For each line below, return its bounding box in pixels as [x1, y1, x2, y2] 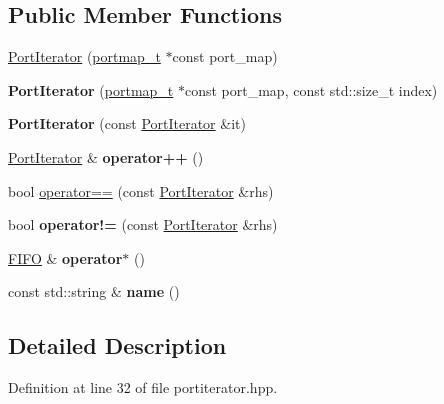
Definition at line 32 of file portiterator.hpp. [8, 377, 278, 398]
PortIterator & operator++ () [8, 146, 204, 167]
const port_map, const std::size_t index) [184, 79, 438, 100]
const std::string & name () [8, 281, 180, 302]
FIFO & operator [8, 247, 123, 268]
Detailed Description [8, 330, 227, 361]
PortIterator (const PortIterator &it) [8, 113, 246, 134]
